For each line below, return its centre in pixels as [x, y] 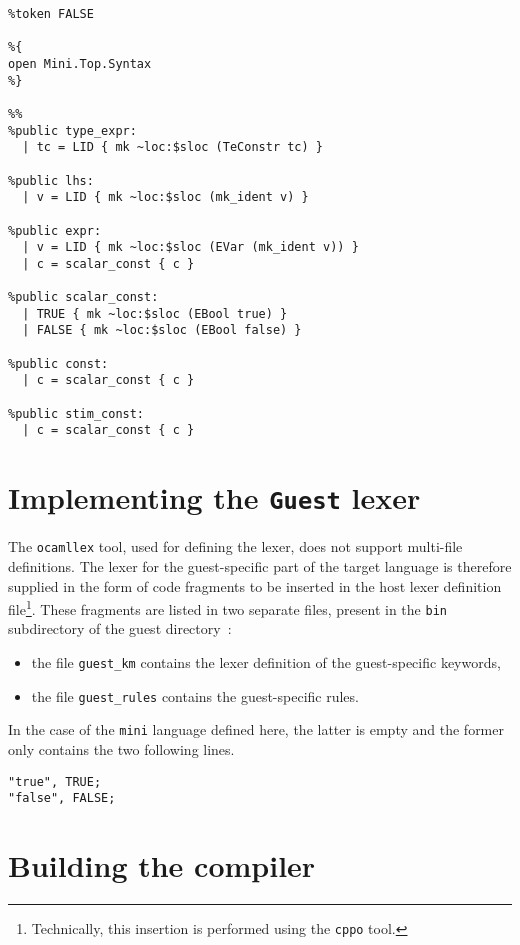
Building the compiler [162, 865]
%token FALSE [51, 14]
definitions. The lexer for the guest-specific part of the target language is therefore [260, 565]
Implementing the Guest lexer [214, 497]
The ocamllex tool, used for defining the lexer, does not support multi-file [235, 546]
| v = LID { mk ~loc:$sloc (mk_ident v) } [165, 197]
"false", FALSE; [62, 798]
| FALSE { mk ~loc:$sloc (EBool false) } [162, 330]
